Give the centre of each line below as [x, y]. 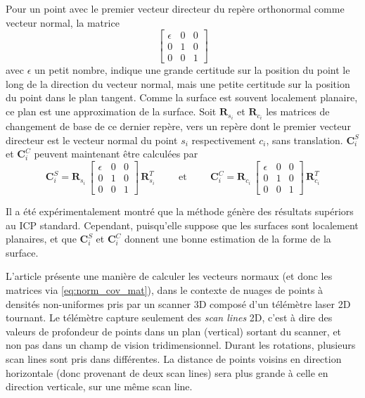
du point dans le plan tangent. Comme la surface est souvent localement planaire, [182, 97]
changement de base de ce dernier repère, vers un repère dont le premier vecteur [178, 126]
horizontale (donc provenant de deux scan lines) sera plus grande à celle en [167, 372]
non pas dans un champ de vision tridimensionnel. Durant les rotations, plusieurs [181, 345]
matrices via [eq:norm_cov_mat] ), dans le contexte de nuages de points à [165, 290]
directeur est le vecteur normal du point [92, 140]
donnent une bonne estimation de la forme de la [228, 239]
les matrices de [298, 111]
